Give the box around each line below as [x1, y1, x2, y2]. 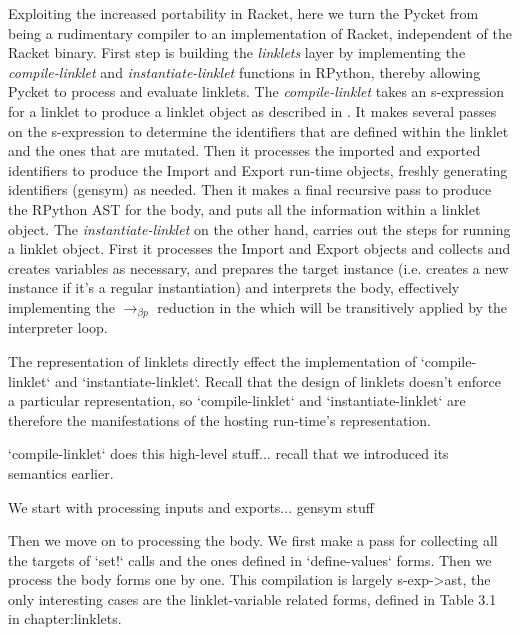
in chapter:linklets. [8, 608, 122, 629]
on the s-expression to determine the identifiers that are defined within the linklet [8, 120, 509, 141]
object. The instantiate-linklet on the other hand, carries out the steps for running [8, 218, 511, 239]
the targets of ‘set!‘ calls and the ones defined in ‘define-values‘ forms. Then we [8, 549, 492, 570]
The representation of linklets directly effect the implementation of [8, 350, 417, 371]
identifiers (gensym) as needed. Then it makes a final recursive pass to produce [8, 179, 492, 200]
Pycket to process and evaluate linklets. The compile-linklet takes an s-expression [8, 81, 505, 102]
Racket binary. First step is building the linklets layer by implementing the [8, 42, 466, 63]
